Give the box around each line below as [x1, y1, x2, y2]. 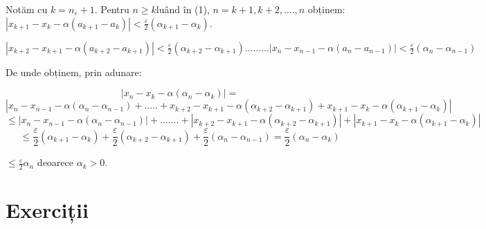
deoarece [37, 155, 74, 170]
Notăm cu [6, 2, 48, 16]
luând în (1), [156, 2, 210, 16]
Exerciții [6, 196, 89, 224]
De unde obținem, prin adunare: [6, 64, 142, 79]
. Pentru [94, 2, 129, 16]
